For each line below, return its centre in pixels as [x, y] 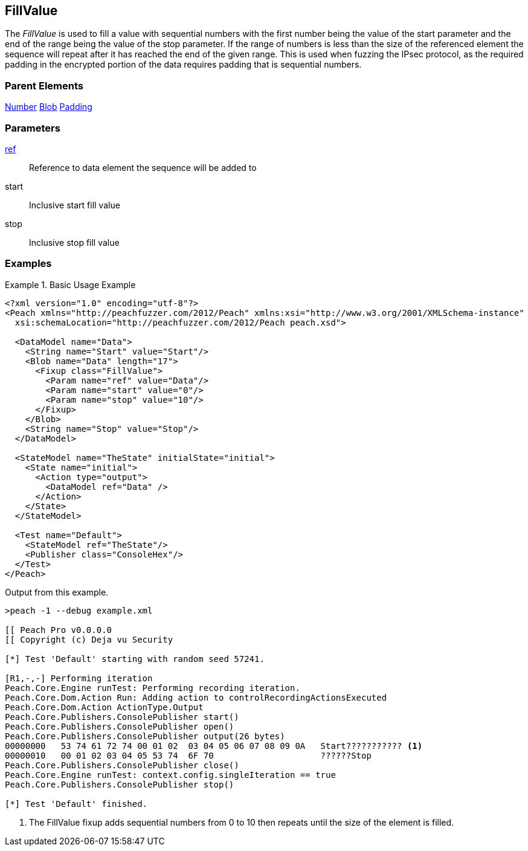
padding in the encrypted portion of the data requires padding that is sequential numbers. [183, 65]
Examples [28, 264]
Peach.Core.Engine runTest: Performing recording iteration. [153, 688]
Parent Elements [44, 85]
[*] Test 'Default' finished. [76, 804]
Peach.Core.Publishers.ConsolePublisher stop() [120, 784]
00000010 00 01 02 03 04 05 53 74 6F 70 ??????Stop [188, 755]
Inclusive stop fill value [74, 242]
